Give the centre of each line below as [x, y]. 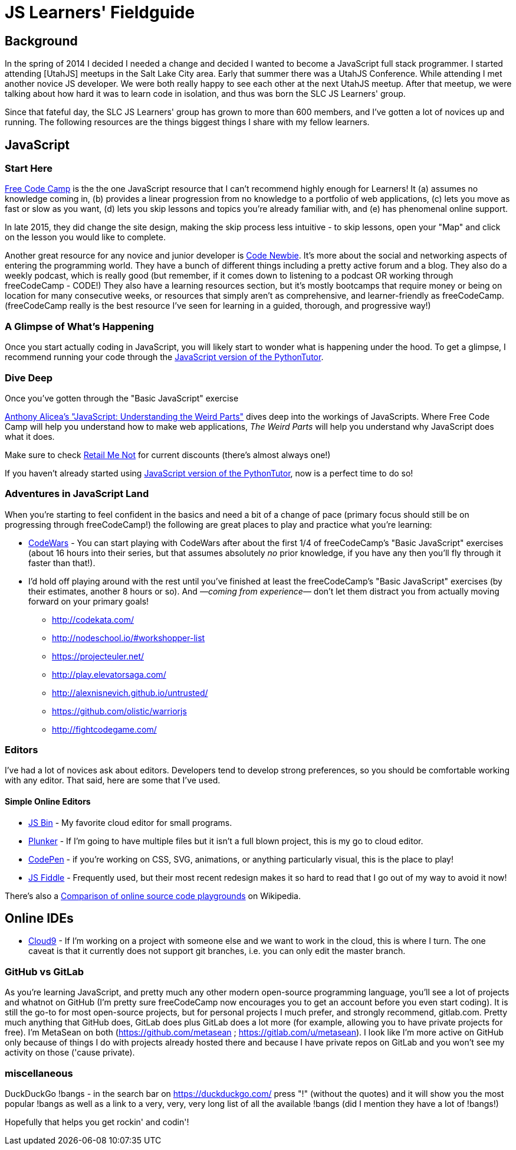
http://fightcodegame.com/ [104, 729]
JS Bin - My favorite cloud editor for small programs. [130, 822]
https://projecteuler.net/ [98, 656]
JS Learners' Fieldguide [100, 12]
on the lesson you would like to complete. [85, 237]
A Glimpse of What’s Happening [79, 326]
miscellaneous [39, 1073]
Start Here [29, 169]
